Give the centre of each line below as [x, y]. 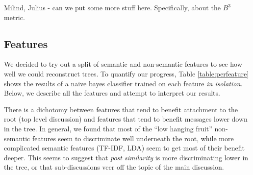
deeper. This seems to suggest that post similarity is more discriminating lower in [126, 157]
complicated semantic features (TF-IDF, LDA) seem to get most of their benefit [124, 148]
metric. [14, 17]
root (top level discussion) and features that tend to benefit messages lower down [126, 119]
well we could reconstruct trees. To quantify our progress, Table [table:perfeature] [126, 73]
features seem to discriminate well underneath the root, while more [133, 138]
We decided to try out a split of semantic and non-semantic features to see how [123, 64]
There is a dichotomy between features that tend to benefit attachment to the [121, 109]
